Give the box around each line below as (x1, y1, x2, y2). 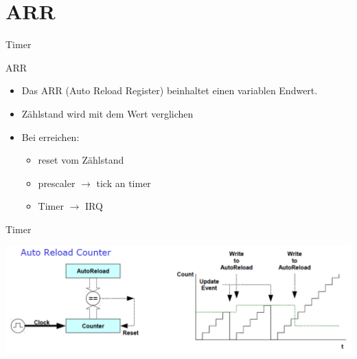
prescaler (38, 175, 76, 190)
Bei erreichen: (21, 129, 80, 144)
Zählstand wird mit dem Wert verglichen (21, 106, 194, 120)
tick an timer (96, 175, 151, 190)
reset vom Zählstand (38, 153, 124, 167)
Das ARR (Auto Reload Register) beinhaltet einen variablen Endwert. (21, 83, 318, 98)
